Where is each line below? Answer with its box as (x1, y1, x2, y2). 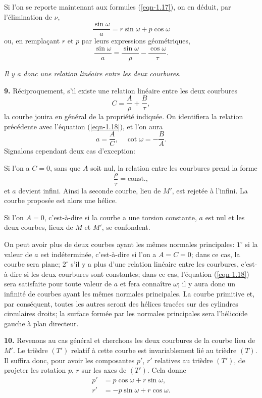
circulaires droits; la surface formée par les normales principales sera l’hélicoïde (4, 308, 248, 319)
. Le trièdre (13, 344, 48, 355)
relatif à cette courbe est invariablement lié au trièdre (71, 344, 237, 355)
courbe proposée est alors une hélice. (4, 195, 117, 206)
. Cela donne (147, 365, 186, 375)
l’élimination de (4, 11, 52, 22)
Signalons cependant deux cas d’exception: (4, 145, 135, 156)
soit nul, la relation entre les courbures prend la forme (90, 163, 257, 173)
